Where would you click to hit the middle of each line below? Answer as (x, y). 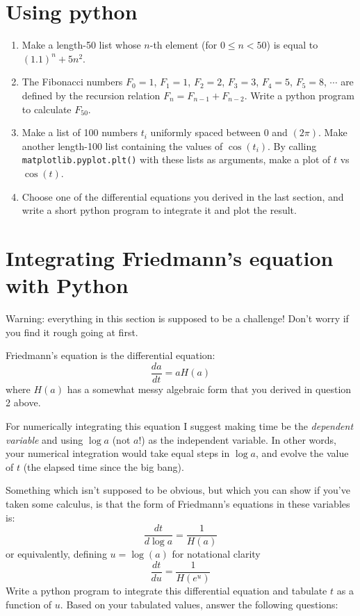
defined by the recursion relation (91, 95)
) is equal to (292, 45)
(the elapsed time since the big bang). (104, 466)
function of (29, 604)
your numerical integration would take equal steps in (118, 453)
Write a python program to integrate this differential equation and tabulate (166, 590)
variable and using (44, 439)
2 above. (23, 402)
